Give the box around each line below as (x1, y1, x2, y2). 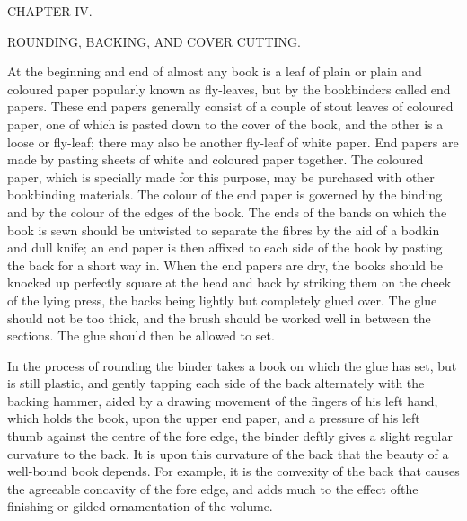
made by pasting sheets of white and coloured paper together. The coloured (7, 150, 424, 169)
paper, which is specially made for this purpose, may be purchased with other (7, 167, 435, 186)
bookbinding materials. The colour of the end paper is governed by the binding (7, 185, 443, 204)
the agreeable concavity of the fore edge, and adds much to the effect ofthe (7, 479, 419, 498)
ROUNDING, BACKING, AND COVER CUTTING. (7, 31, 301, 50)
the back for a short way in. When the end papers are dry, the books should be (7, 255, 444, 274)
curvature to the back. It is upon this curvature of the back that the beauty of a (7, 444, 449, 463)
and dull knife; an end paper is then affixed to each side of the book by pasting (7, 238, 443, 257)
